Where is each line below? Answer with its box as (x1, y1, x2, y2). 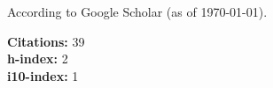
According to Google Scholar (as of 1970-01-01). (7, 3, 268, 20)
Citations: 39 (7, 32, 85, 50)
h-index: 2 (7, 49, 68, 68)
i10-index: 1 (7, 66, 79, 84)
